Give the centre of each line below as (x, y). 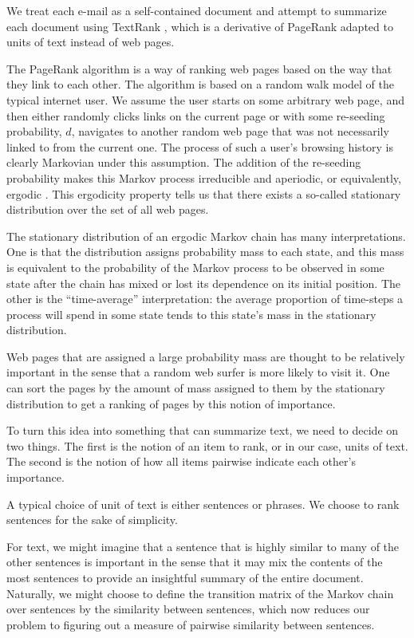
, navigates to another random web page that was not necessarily (230, 131)
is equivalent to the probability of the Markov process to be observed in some (195, 267)
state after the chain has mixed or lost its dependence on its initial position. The (204, 283)
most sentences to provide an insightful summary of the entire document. (185, 577)
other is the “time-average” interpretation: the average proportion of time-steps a (205, 299)
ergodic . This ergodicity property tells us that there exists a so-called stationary (204, 193)
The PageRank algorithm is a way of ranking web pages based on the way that (199, 68)
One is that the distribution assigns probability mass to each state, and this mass (205, 252)
